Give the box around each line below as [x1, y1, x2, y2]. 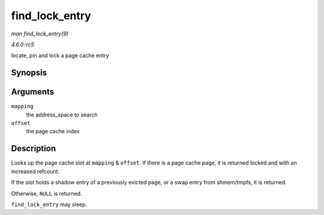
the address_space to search [26, 111, 98, 118]
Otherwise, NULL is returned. [11, 190, 82, 197]
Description [11, 144, 56, 154]
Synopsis [11, 68, 47, 78]
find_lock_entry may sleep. [11, 201, 87, 208]
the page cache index [26, 128, 80, 135]
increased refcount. [11, 168, 60, 175]
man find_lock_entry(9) [11, 30, 69, 37]
